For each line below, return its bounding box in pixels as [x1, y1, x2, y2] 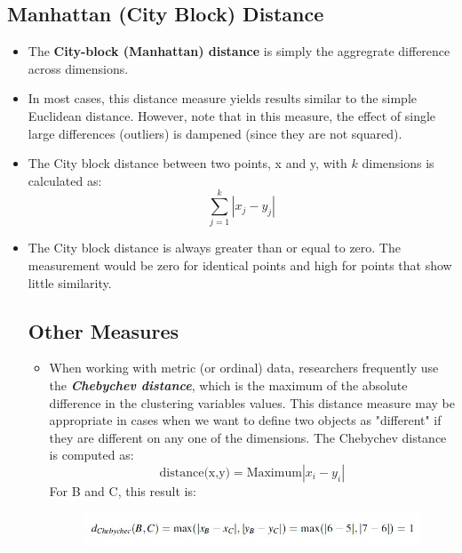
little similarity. [28, 273, 112, 292]
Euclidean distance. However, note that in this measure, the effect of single [28, 106, 436, 124]
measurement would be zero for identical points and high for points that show [28, 256, 452, 275]
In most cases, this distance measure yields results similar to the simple [28, 89, 418, 108]
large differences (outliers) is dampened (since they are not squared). [28, 124, 402, 142]
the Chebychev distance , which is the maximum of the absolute [49, 376, 408, 395]
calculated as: [28, 171, 102, 189]
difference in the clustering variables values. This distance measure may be [49, 393, 455, 412]
